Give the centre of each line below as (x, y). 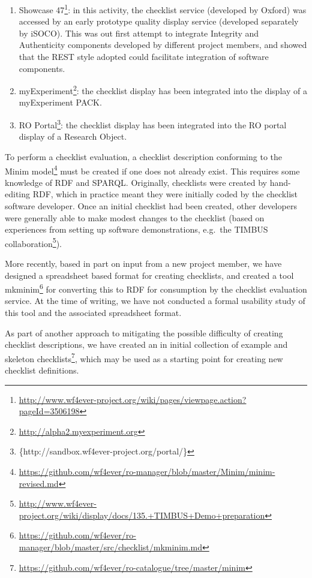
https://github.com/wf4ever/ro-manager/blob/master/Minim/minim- (147, 471)
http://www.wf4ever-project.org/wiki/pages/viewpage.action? (133, 399)
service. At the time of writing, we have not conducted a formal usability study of (155, 301)
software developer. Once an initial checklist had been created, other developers (151, 205)
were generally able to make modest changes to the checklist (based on (135, 217)
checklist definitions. (42, 370)
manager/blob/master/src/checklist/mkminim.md (111, 547)
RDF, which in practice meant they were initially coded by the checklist (165, 194)
